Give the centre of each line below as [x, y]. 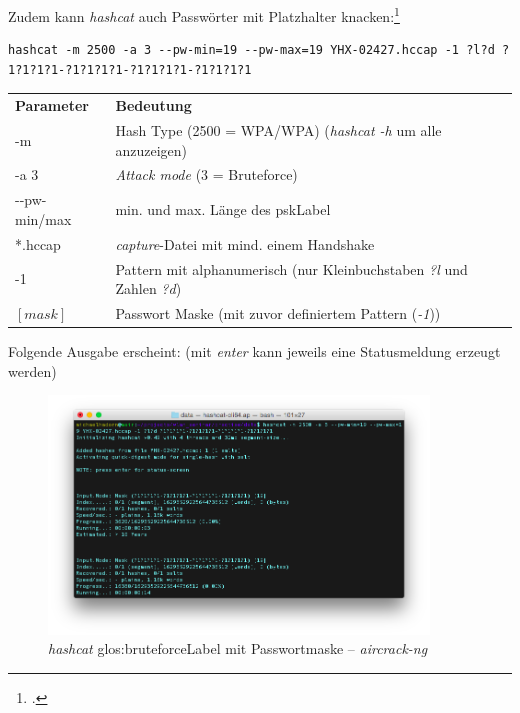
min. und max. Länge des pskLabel [223, 209]
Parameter [52, 105]
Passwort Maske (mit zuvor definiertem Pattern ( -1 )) [278, 313]
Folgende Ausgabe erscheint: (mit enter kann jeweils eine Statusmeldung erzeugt [254, 351]
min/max [43, 218]
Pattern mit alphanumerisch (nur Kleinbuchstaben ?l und [291, 268]
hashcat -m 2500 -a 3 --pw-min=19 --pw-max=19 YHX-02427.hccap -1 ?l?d [251, 50]
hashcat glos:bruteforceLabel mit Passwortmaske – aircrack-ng [238, 648]
